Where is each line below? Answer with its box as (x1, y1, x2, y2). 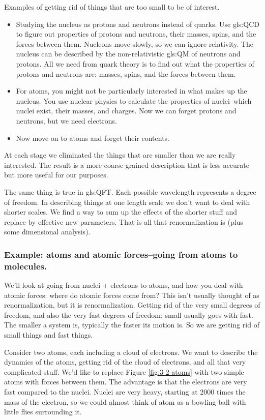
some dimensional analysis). (4, 226, 91, 237)
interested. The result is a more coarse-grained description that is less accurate (4, 159, 249, 170)
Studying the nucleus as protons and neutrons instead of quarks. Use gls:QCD (16, 18, 259, 29)
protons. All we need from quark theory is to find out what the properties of (16, 58, 254, 69)
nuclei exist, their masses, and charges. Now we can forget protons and (16, 105, 237, 116)
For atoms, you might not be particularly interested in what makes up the (16, 85, 247, 96)
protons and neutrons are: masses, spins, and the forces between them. (16, 68, 236, 79)
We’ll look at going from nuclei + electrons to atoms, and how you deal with (4, 280, 243, 290)
